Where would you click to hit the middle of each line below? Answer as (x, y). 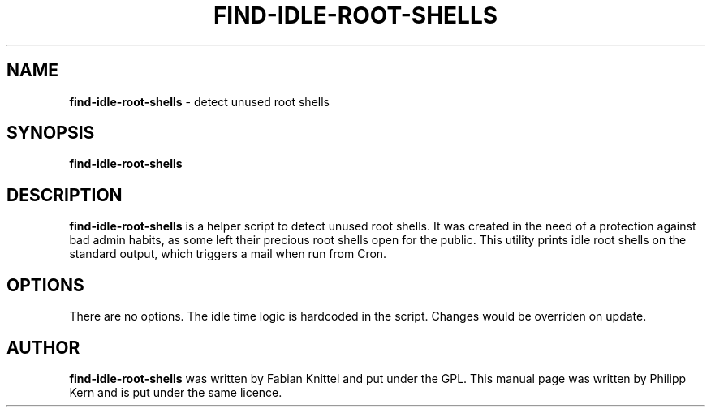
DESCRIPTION (65, 195)
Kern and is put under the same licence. (176, 392)
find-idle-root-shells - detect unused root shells (199, 101)
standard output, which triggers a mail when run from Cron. (228, 254)
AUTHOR (43, 347)
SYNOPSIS (51, 133)
